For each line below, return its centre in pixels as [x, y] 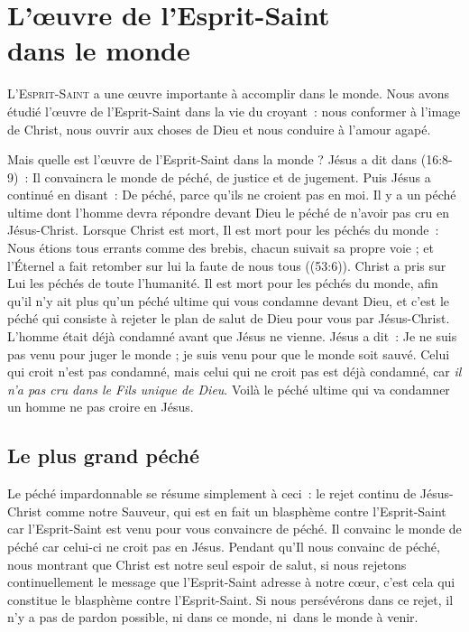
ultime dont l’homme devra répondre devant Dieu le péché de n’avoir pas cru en [229, 212]
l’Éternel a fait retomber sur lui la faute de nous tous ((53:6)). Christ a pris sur [227, 265]
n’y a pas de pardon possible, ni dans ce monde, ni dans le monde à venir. [213, 617]
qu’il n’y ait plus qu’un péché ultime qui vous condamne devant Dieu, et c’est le [229, 300]
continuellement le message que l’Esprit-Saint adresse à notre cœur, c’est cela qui [231, 582]
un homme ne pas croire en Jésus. [101, 407]
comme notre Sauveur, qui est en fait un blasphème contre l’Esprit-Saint [246, 511]
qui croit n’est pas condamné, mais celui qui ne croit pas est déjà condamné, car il [234, 372]
